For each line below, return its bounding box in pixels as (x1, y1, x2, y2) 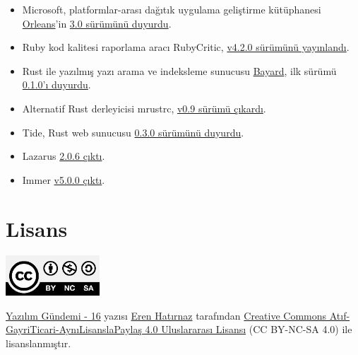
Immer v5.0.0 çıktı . (22, 172, 105, 187)
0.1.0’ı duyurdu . (22, 77, 91, 92)
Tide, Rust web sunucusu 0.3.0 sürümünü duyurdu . (22, 124, 244, 139)
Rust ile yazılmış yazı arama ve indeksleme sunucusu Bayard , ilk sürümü (22, 63, 337, 78)
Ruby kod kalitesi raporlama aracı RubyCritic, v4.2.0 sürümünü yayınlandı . (22, 40, 350, 54)
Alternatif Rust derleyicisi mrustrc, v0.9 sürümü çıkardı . (22, 100, 266, 115)
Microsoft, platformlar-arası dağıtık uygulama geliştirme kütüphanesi (22, 2, 321, 16)
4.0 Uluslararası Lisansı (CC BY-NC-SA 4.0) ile (145, 322, 352, 337)
